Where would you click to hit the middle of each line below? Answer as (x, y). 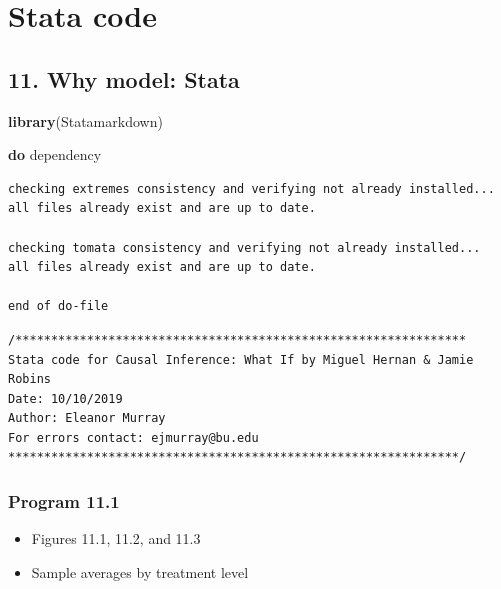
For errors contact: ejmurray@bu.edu (133, 437)
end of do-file (58, 306)
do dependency (55, 154)
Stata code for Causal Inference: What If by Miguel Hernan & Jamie (241, 359)
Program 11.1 (64, 501)
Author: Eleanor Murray (87, 418)
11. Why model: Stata (124, 78)
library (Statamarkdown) (85, 120)
